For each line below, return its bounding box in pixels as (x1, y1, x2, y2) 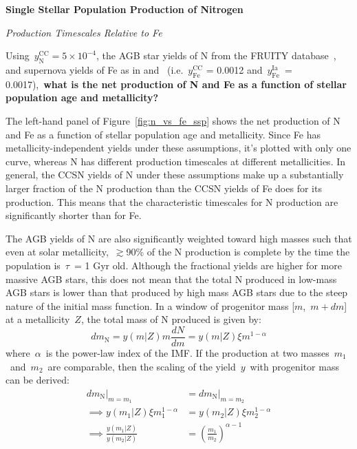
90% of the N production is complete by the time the (126, 244, 350, 259)
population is (6, 258, 61, 272)
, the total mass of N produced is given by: (80, 312, 261, 326)
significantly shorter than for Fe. (6, 208, 142, 222)
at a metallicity (6, 312, 70, 326)
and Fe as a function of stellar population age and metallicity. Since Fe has (6, 127, 321, 141)
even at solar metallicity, (6, 244, 109, 259)
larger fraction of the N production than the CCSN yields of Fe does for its (6, 180, 322, 195)
